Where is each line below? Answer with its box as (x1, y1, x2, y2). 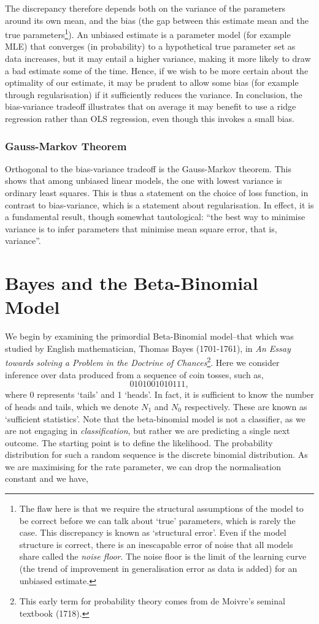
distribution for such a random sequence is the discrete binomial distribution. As (5, 448, 308, 461)
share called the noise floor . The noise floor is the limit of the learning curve (19, 550, 307, 563)
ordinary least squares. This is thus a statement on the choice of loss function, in (5, 186, 309, 199)
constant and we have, (5, 472, 88, 485)
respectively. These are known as (184, 400, 307, 413)
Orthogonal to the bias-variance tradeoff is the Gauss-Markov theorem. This (5, 162, 291, 175)
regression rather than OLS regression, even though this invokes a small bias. (5, 112, 294, 124)
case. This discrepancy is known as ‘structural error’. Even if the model (19, 526, 286, 539)
